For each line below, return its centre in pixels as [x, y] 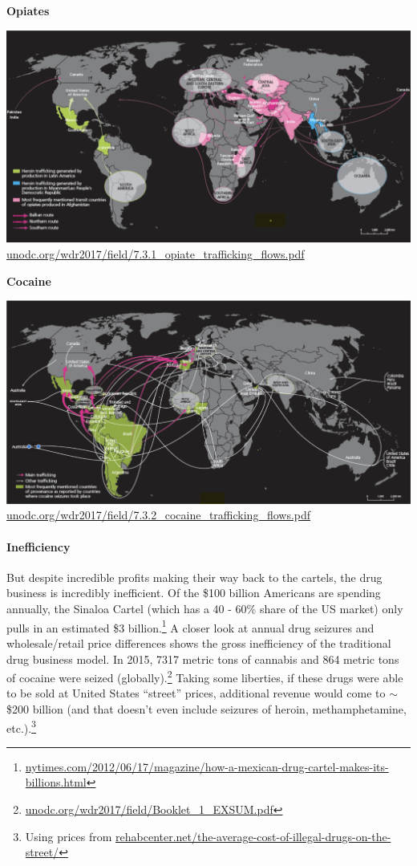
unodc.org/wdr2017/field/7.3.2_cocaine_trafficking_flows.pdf [159, 515]
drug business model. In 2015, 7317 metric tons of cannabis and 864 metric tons [203, 659]
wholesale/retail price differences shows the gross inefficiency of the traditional [199, 642]
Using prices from [69, 836]
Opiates [28, 10]
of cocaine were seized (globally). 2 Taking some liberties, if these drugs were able [205, 676]
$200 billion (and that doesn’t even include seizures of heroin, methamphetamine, [206, 708]
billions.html [56, 782]
